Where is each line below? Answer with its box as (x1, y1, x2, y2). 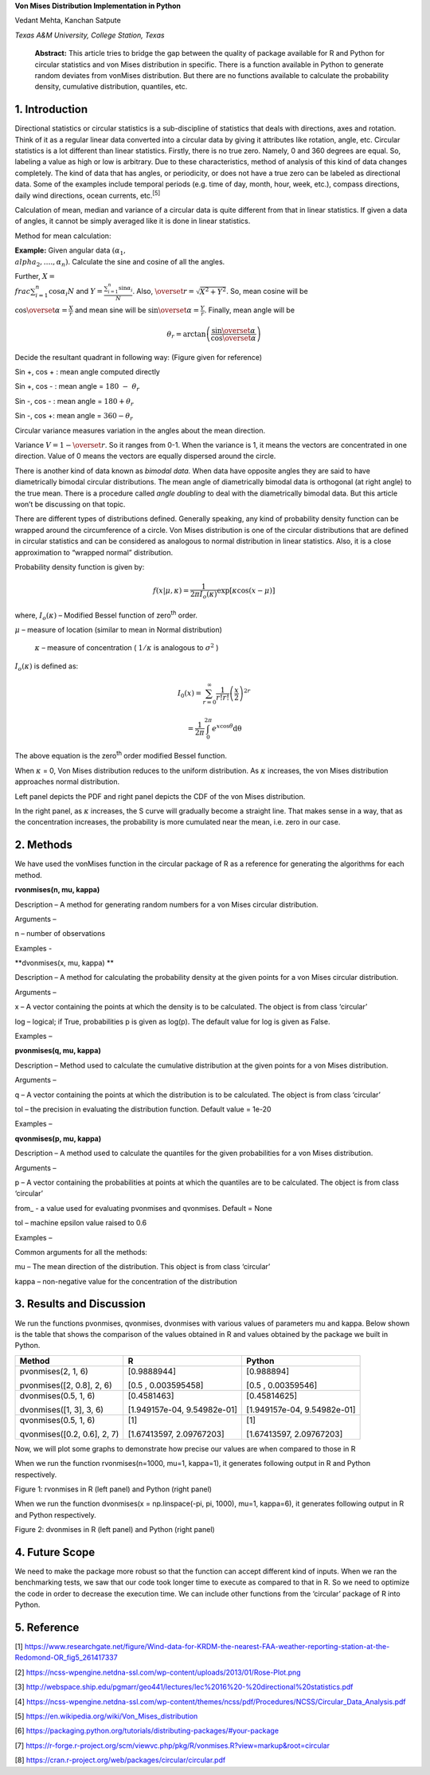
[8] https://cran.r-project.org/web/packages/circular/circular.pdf (14, 1755, 226, 1765)
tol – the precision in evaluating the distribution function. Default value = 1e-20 (14, 1104, 272, 1114)
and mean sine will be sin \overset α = (74, 305, 200, 315)
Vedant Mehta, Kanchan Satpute (14, 16, 121, 25)
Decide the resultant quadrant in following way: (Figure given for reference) (14, 352, 263, 362)
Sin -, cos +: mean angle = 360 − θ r (14, 411, 134, 422)
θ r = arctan (166, 329, 206, 340)
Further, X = (14, 271, 56, 280)
